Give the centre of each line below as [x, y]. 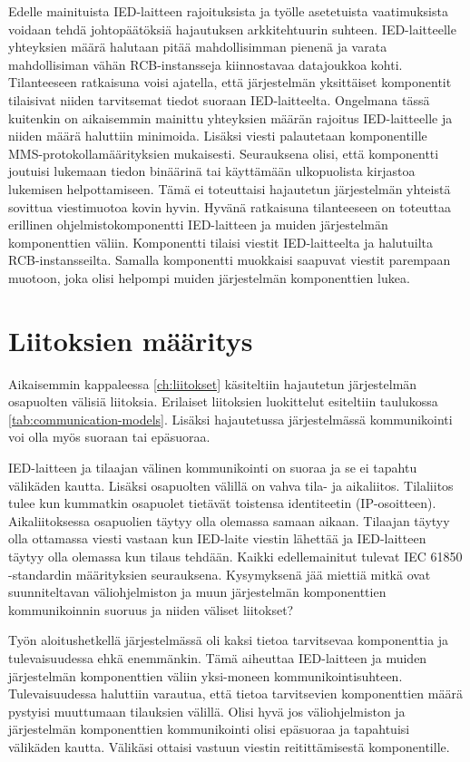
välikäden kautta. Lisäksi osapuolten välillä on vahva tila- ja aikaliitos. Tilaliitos [231, 485]
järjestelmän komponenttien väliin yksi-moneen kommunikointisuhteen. [206, 675]
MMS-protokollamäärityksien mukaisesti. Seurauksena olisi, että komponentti [224, 153]
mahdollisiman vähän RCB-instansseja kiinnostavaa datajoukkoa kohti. [206, 64]
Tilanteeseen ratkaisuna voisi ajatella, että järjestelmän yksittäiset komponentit [230, 82]
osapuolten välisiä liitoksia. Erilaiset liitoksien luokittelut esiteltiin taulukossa [223, 401]
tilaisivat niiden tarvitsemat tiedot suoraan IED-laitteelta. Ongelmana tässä [219, 99]
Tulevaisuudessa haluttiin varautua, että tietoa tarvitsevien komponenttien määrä [235, 694]
